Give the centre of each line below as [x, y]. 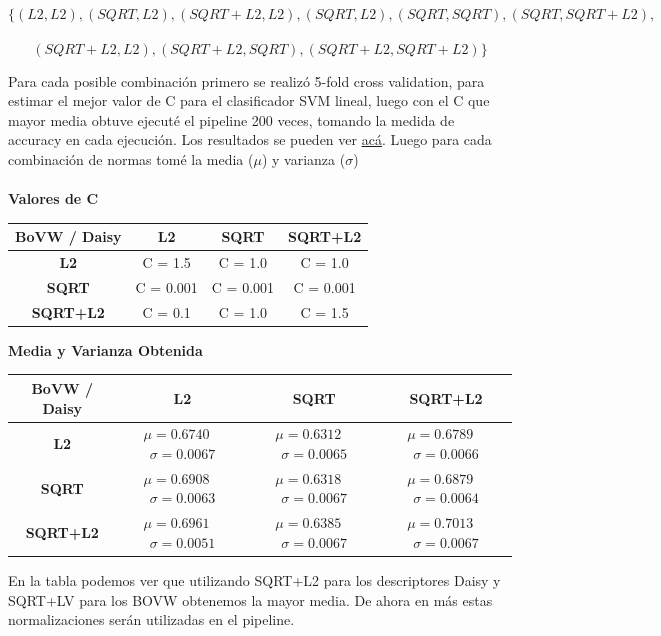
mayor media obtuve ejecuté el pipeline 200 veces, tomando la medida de [231, 119]
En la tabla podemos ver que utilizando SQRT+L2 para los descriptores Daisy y [254, 579]
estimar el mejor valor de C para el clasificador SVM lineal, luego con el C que [249, 100]
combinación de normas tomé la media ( [131, 158]
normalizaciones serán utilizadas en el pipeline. [151, 619]
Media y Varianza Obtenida [105, 349]
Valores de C [53, 198]
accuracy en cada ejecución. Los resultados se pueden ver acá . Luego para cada [250, 139]
